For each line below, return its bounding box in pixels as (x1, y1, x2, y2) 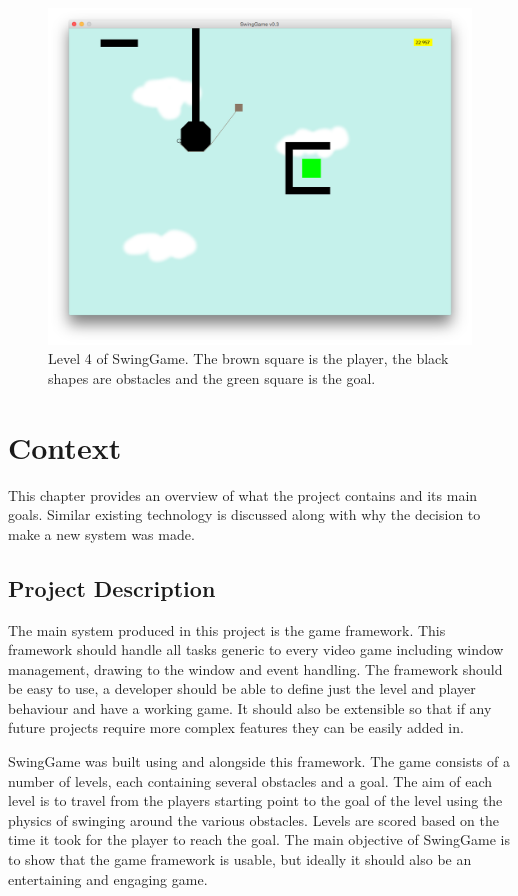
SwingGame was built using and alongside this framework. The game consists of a (8, 751, 510, 772)
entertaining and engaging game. (8, 868, 208, 889)
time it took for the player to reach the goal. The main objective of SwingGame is (8, 829, 510, 850)
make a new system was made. (8, 523, 195, 544)
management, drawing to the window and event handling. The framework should (8, 658, 503, 679)
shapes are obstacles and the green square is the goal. (48, 367, 376, 388)
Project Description (8, 572, 216, 603)
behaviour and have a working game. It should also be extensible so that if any (8, 697, 492, 718)
